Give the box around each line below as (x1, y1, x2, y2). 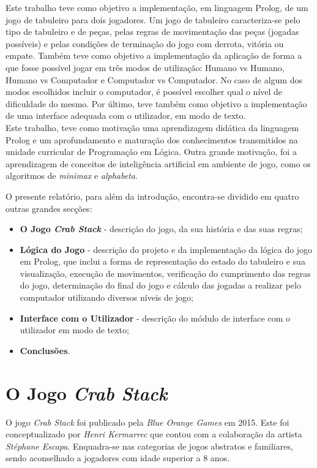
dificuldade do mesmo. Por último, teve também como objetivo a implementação (6, 97, 307, 110)
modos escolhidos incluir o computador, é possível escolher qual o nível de (6, 85, 283, 98)
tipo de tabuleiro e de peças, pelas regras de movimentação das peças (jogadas (6, 25, 299, 38)
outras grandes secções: (6, 202, 92, 214)
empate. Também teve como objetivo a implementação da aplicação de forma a (6, 49, 302, 62)
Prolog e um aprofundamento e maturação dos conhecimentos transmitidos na (6, 133, 298, 146)
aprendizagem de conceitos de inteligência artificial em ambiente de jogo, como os (6, 157, 311, 170)
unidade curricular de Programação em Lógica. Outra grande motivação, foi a (6, 145, 297, 158)
